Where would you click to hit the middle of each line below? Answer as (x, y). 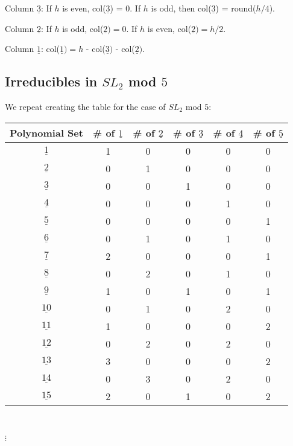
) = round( (236, 8)
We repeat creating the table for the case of (85, 106)
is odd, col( (83, 28)
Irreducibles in (51, 81)
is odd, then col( (181, 8)
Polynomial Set (46, 132)
